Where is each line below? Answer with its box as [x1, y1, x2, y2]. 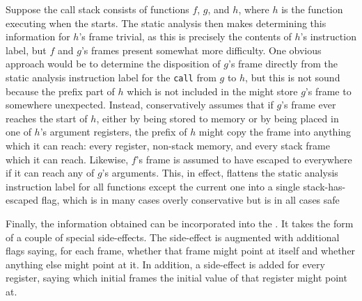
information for [6, 29, 70, 44]
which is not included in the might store [127, 83, 298, 98]
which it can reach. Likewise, [6, 152, 129, 166]
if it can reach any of [6, 165, 95, 180]
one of [6, 124, 31, 139]
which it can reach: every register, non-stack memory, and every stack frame [6, 138, 330, 152]
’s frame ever [281, 97, 336, 112]
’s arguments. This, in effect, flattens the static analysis [102, 165, 338, 180]
